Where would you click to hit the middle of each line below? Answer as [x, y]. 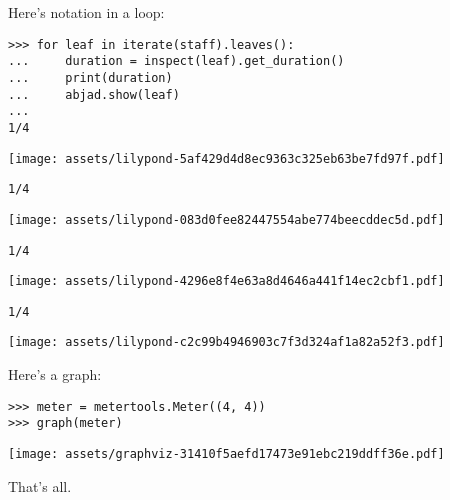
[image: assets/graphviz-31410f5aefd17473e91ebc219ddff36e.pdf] [226, 454]
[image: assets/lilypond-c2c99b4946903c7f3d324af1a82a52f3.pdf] [226, 342]
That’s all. [40, 485]
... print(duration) [90, 77]
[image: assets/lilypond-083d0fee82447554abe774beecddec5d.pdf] [226, 219]
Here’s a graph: [55, 374]
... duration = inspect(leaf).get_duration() [176, 61]
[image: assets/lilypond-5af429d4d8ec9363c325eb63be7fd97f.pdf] [226, 158]
